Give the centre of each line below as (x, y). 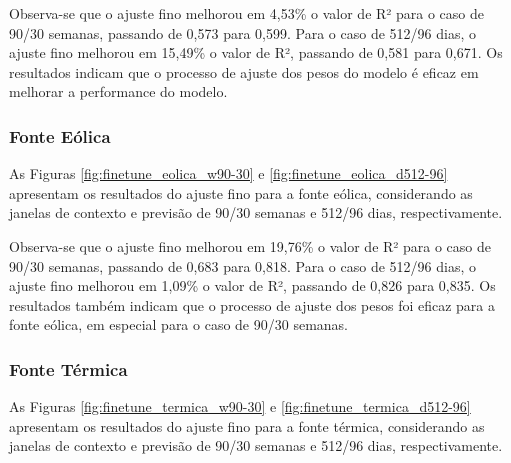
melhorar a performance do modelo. (118, 91)
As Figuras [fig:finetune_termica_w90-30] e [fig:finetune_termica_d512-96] (240, 406)
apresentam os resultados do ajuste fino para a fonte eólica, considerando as (241, 192)
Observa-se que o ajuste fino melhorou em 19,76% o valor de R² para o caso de (250, 245)
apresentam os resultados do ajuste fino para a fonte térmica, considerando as (247, 425)
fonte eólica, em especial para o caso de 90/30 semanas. (178, 324)
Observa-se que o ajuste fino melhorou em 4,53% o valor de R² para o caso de (247, 13)
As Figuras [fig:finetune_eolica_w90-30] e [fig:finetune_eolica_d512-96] (228, 173)
